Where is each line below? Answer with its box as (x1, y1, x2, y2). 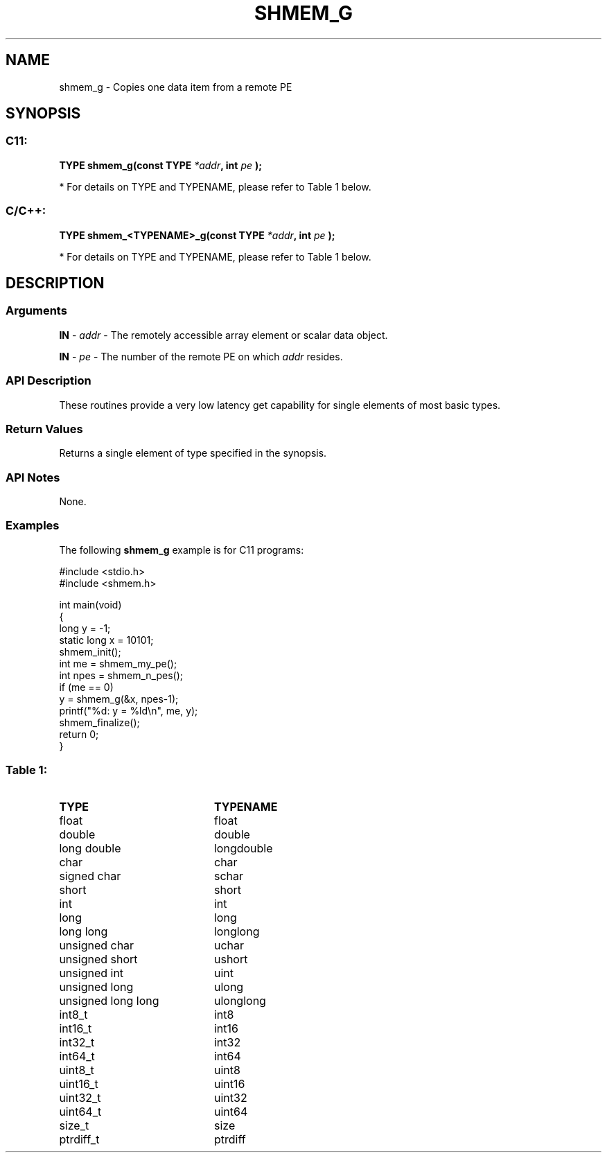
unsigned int (59, 965, 124, 980)
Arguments (6, 304, 67, 318)
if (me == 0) (59, 681, 114, 693)
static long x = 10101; (59, 633, 154, 646)
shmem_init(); (59, 645, 121, 658)
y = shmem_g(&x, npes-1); (59, 692, 179, 705)
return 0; (59, 728, 99, 740)
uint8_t (59, 1062, 94, 1077)
